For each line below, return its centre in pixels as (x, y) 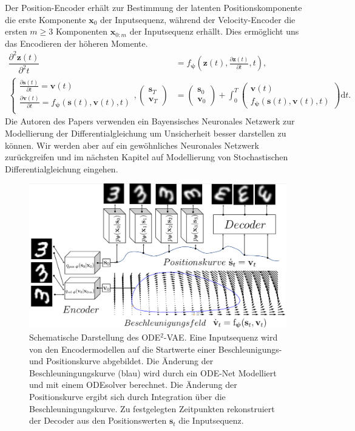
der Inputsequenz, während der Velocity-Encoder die (198, 19)
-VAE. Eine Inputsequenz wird (221, 337)
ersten (16, 31)
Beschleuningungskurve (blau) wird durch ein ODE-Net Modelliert (153, 372)
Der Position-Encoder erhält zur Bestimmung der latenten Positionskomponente (154, 7)
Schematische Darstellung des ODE (95, 337)
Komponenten (82, 31)
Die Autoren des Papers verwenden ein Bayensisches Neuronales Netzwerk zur (150, 121)
